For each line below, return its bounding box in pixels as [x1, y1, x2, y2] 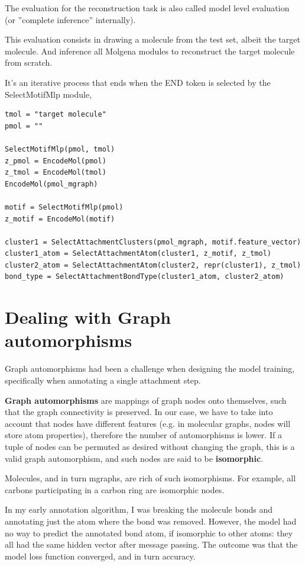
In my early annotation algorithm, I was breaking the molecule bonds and [5, 503, 272, 516]
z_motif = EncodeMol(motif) [5, 214, 115, 223]
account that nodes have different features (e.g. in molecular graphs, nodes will [5, 417, 291, 429]
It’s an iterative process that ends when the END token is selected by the [5, 76, 271, 88]
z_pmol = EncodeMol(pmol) [5, 156, 106, 165]
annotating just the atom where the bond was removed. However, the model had [5, 514, 297, 527]
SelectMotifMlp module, [5, 88, 92, 100]
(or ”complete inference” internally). [5, 13, 136, 25]
